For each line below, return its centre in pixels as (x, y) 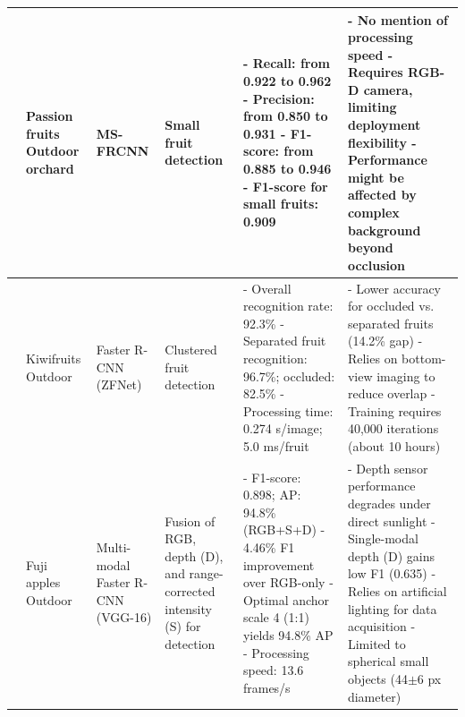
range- (206, 573)
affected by (382, 195)
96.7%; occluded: (289, 376)
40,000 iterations (393, 428)
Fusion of (190, 521)
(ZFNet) (119, 384)
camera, (388, 89)
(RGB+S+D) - (284, 529)
